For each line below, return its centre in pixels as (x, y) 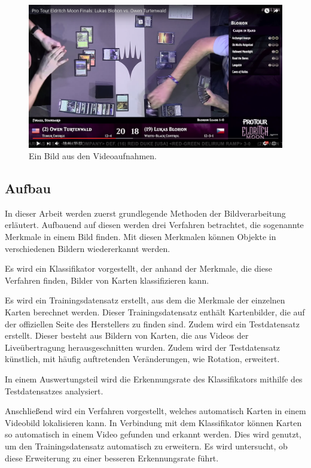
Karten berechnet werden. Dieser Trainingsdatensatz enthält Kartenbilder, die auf (155, 312)
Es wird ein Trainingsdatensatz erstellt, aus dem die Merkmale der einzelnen (145, 300)
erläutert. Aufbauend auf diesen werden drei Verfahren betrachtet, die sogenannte (154, 225)
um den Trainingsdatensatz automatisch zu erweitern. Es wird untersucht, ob (146, 446)
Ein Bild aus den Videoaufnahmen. (93, 156)
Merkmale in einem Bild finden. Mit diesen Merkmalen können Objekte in (141, 237)
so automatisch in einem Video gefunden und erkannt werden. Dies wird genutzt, (153, 434)
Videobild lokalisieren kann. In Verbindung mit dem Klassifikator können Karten (153, 422)
